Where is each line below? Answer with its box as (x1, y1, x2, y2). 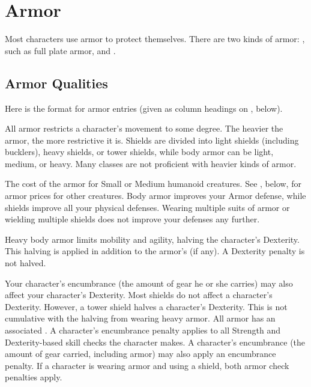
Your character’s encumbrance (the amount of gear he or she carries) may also (5, 276, 293, 289)
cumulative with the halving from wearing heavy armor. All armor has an (5, 312, 276, 325)
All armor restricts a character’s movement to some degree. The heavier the (5, 122, 283, 135)
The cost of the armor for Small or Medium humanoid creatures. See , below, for (5, 177, 301, 190)
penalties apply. (5, 371, 62, 383)
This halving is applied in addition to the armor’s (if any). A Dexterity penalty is (5, 245, 305, 257)
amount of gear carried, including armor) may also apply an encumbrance (5, 347, 276, 360)
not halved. (5, 257, 46, 269)
